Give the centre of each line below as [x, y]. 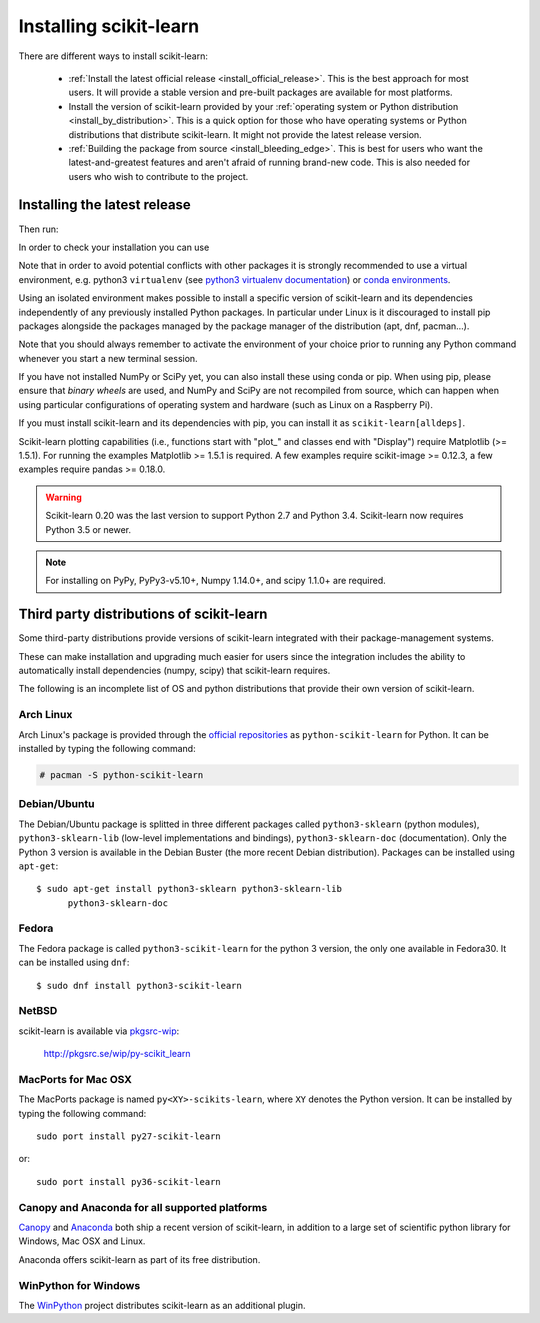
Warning [63, 497]
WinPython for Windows [79, 1285]
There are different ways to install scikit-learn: [113, 56]
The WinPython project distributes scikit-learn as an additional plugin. [162, 1305]
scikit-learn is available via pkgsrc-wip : [99, 1031]
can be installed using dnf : [74, 962]
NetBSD [38, 1011]
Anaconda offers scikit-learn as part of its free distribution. [139, 1259]
